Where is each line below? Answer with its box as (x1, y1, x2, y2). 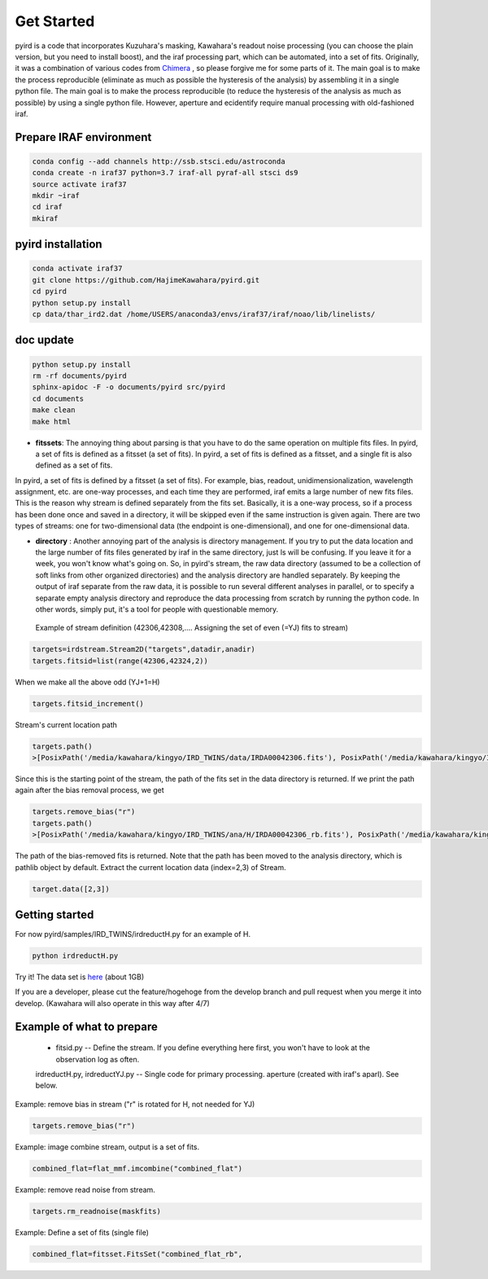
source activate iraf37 (32, 179, 128, 189)
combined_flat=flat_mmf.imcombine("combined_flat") (32, 1163, 243, 1173)
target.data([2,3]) (32, 884, 110, 894)
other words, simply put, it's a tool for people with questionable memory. (35, 604, 279, 614)
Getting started (15, 908, 94, 921)
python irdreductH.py (32, 952, 119, 960)
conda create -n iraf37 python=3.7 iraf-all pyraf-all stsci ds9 (32, 168, 298, 178)
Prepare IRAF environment (15, 130, 152, 144)
